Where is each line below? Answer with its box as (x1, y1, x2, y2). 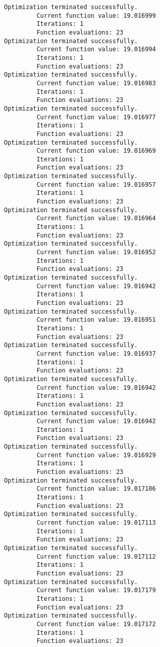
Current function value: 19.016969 (36, 147, 156, 155)
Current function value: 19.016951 (36, 316, 156, 324)
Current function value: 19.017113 (36, 519, 156, 527)
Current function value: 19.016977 (36, 113, 156, 121)
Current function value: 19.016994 (36, 46, 156, 53)
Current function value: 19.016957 (36, 181, 156, 188)
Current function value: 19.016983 (36, 79, 156, 87)
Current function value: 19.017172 (36, 620, 156, 628)
